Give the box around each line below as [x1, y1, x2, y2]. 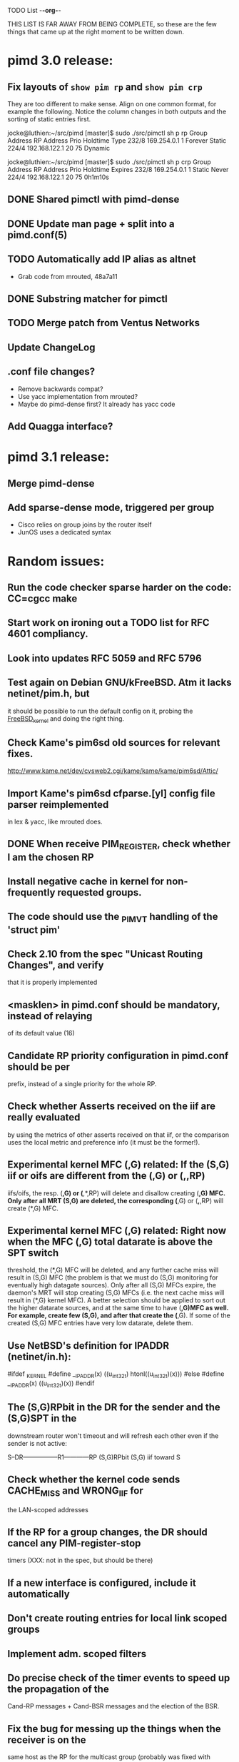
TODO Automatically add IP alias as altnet [7, 253, 196, 265]
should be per [7, 1060, 70, 1073]
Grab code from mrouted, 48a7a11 [17, 272, 118, 280]
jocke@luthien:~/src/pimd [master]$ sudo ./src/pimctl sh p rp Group [7, 128, 208, 137]
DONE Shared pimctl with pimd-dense [7, 193, 180, 206]
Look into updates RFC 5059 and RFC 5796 [7, 652, 202, 664]
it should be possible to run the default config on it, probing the [7, 707, 193, 715]
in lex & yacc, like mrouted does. [7, 817, 103, 826]
